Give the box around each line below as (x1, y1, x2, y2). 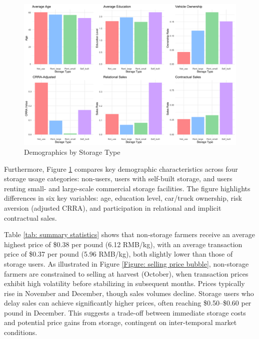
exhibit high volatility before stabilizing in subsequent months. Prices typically (4, 278, 245, 289)
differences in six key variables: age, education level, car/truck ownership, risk (4, 193, 242, 203)
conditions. (4, 327, 37, 338)
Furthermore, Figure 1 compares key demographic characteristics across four (4, 163, 238, 174)
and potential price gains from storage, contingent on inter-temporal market (4, 317, 237, 328)
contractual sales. (4, 212, 57, 223)
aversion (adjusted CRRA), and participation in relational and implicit (4, 202, 221, 213)
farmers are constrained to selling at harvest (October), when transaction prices (4, 268, 248, 279)
